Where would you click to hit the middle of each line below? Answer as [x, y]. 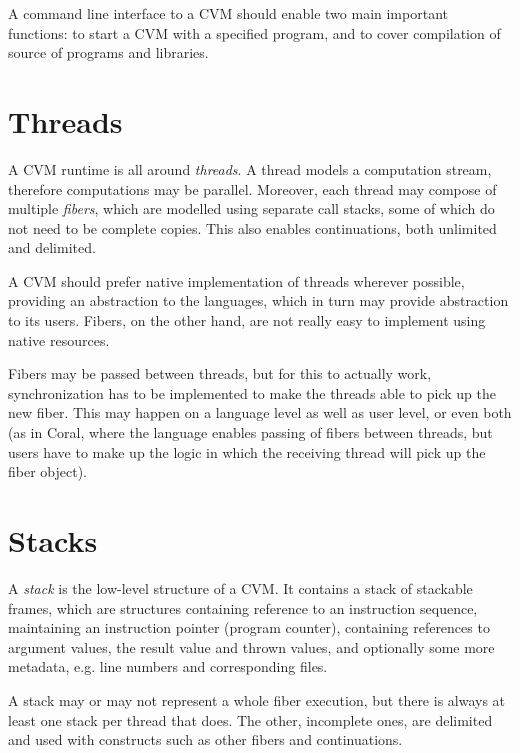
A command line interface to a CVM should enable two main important [228, 13]
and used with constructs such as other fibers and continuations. [205, 739]
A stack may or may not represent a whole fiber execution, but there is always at [257, 699]
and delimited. [52, 247]
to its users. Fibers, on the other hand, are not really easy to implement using [247, 320]
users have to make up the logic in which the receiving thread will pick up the [247, 451]
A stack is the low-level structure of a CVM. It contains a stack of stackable [240, 587]
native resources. [59, 339]
